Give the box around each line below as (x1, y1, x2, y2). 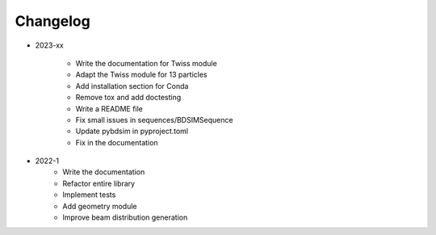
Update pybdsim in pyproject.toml (75, 126, 189, 136)
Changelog (15, 12, 90, 30)
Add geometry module (62, 201, 137, 211)
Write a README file (75, 103, 143, 113)
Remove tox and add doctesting (75, 93, 182, 103)
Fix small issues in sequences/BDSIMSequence (75, 115, 233, 124)
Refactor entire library (62, 178, 136, 188)
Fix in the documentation (75, 137, 158, 147)
